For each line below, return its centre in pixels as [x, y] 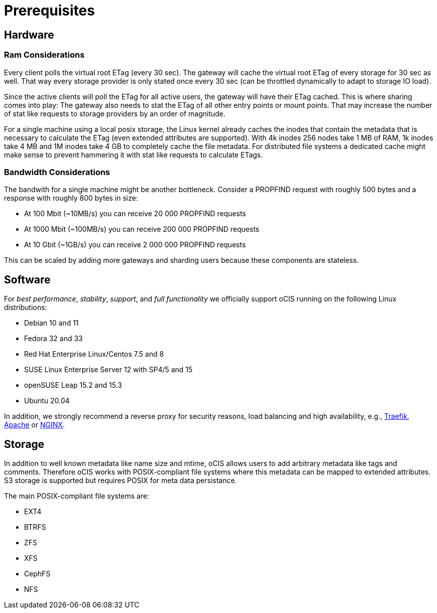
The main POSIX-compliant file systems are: [77, 496]
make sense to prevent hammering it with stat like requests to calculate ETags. [134, 155]
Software [27, 279]
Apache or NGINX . [35, 425]
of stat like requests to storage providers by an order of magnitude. [115, 113]
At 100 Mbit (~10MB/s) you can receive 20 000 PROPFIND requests [135, 214]
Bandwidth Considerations [57, 172]
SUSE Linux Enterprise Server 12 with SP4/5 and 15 [108, 370]
